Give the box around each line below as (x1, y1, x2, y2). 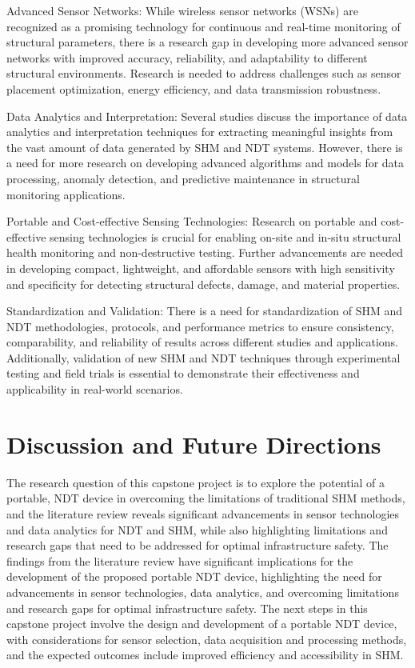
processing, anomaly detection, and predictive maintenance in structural (6, 170, 360, 186)
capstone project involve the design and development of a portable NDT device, (6, 615, 397, 632)
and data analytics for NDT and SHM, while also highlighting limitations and (6, 521, 388, 538)
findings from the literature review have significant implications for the (6, 552, 353, 569)
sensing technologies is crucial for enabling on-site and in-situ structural (50, 228, 401, 245)
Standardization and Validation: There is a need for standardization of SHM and (6, 302, 403, 319)
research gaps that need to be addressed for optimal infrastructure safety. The (6, 537, 389, 554)
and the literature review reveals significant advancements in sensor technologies (6, 505, 400, 522)
